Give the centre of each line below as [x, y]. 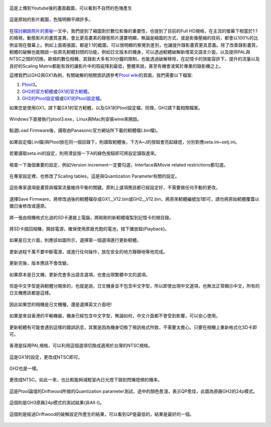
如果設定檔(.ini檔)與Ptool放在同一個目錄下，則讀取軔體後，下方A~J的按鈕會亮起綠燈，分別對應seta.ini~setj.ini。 [124, 142]
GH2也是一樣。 [25, 368]
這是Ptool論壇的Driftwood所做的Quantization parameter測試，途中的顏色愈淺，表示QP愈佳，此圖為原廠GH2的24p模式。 [133, 391]
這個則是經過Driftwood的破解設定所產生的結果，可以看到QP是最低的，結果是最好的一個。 [102, 414]
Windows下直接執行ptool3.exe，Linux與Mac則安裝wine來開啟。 [76, 119]
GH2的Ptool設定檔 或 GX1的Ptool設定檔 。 [63, 98]
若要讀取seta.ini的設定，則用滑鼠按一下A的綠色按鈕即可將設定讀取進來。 [84, 154]
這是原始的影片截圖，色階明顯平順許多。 [51, 20]
